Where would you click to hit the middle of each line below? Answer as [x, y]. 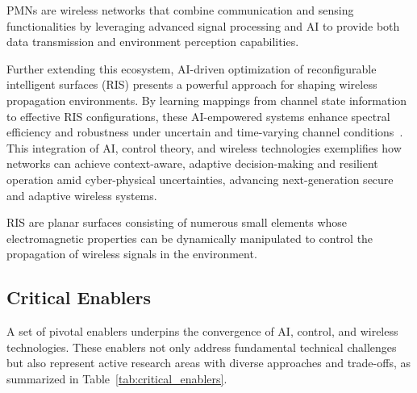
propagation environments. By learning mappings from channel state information [207, 100]
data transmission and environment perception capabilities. [153, 42]
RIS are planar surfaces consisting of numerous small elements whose [177, 222]
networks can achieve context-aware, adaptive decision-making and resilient [192, 163]
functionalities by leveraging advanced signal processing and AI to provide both [203, 25]
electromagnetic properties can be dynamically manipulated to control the [190, 238]
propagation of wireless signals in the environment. [132, 254]
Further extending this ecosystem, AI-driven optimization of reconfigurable [192, 68]
